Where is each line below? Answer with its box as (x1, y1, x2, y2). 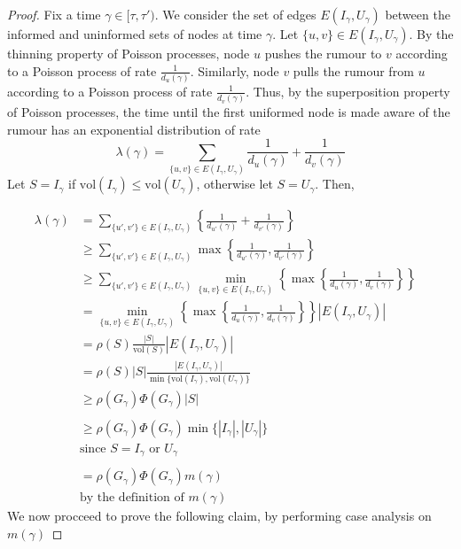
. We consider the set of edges (154, 5, 316, 23)
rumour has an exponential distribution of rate (7, 120, 261, 138)
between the (385, 5, 450, 23)
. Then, (315, 174, 355, 193)
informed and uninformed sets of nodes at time (7, 25, 262, 43)
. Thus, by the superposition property (246, 81, 450, 100)
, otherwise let (196, 174, 273, 193)
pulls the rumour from (293, 61, 414, 80)
